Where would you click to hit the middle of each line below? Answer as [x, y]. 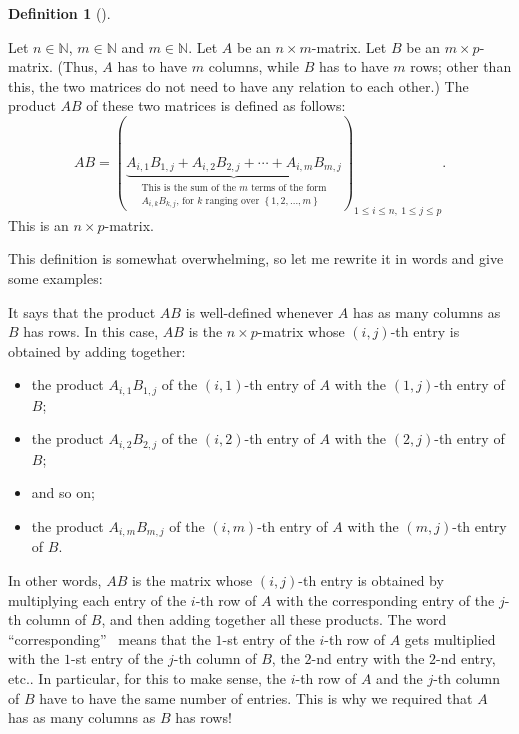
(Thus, [77, 66]
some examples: [55, 277]
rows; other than [461, 66]
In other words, [55, 580]
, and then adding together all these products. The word [274, 619]
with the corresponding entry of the [385, 599]
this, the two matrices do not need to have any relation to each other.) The [238, 85]
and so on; [63, 492]
